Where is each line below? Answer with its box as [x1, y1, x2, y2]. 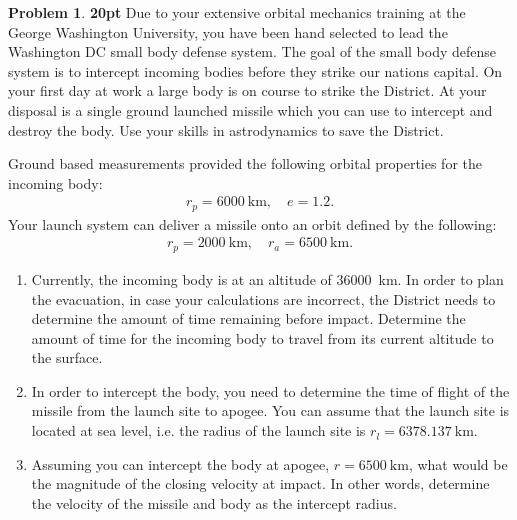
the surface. [31, 347, 103, 368]
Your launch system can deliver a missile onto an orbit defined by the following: [8, 213, 497, 234]
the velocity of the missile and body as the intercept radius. [31, 492, 397, 513]
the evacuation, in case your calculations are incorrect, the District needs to [31, 288, 496, 309]
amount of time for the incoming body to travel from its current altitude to [31, 327, 494, 348]
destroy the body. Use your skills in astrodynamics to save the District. [8, 119, 444, 140]
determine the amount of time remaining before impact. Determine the [31, 308, 466, 329]
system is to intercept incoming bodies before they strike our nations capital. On [8, 60, 503, 81]
